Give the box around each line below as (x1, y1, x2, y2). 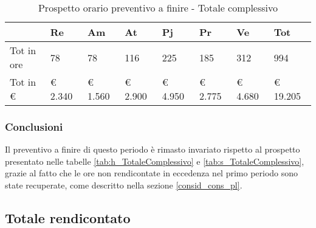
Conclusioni (5, 119, 63, 134)
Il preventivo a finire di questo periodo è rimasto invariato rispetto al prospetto (5, 143, 300, 156)
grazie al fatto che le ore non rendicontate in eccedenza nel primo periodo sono (5, 167, 298, 179)
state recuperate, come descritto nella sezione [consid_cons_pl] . (5, 179, 242, 191)
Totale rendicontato (5, 208, 131, 227)
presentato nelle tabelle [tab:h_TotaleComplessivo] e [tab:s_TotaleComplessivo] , (5, 154, 304, 167)
